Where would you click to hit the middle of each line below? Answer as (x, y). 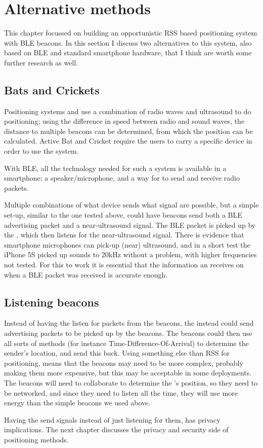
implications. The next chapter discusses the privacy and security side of (116, 429)
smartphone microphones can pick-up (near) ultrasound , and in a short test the (127, 244)
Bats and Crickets (52, 90)
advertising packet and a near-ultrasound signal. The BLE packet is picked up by (130, 225)
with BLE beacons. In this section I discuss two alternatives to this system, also (128, 42)
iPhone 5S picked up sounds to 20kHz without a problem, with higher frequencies (130, 254)
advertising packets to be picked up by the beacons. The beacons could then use (128, 333)
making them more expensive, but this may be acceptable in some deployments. (128, 373)
